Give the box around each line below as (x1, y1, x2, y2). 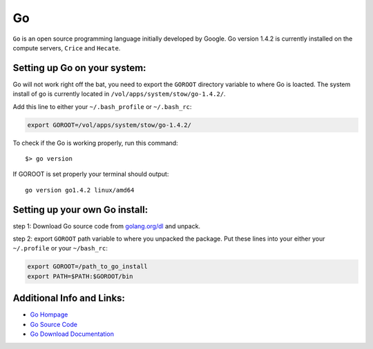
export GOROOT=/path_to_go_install (27, 263, 148, 270)
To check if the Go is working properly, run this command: (12, 139, 179, 147)
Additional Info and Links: (12, 292, 126, 304)
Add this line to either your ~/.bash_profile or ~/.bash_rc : (12, 102, 192, 110)
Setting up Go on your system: (12, 62, 146, 74)
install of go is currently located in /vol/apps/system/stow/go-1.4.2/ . (12, 90, 226, 98)
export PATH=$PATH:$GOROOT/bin (27, 272, 134, 280)
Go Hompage (30, 310, 68, 319)
